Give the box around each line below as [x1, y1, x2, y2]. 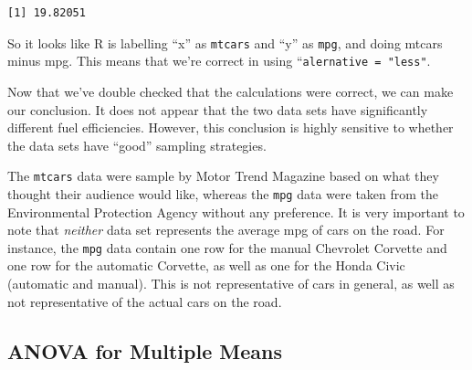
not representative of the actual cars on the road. [7, 291, 282, 311]
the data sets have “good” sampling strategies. [7, 135, 267, 154]
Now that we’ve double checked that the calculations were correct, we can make [7, 81, 454, 100]
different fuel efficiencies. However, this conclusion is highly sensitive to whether [7, 118, 454, 137]
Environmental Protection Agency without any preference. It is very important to [7, 202, 465, 221]
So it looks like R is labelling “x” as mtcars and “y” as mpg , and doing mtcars [7, 33, 443, 52]
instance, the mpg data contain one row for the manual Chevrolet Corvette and [7, 238, 447, 257]
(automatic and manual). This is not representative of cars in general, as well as [7, 274, 455, 293]
